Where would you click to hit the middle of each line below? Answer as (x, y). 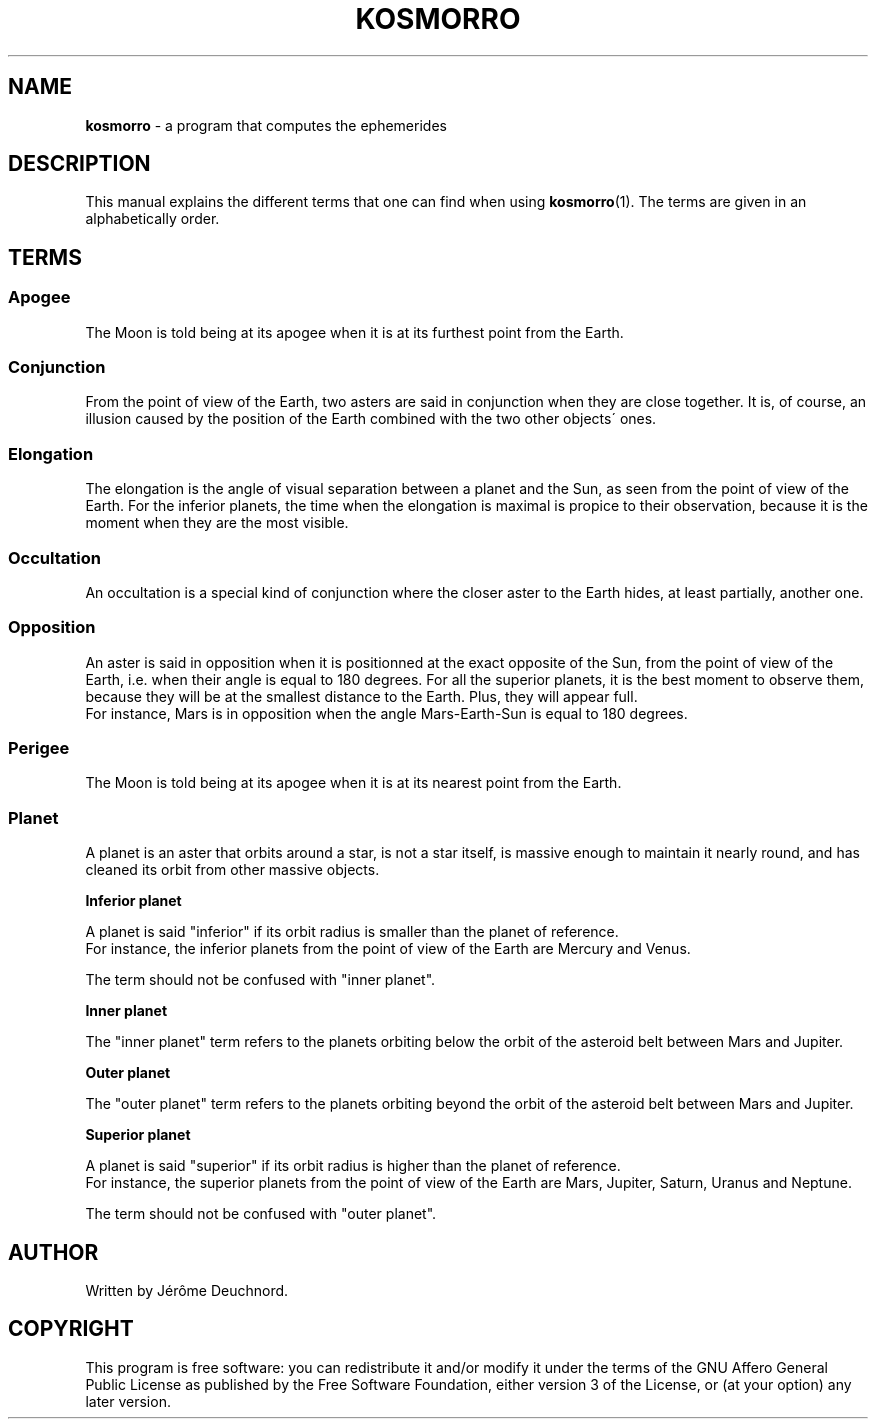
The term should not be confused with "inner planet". (260, 980)
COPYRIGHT (71, 1329)
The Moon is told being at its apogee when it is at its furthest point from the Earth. (354, 332)
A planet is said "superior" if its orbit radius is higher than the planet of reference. (353, 1166)
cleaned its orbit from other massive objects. (232, 870)
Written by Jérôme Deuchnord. (187, 1290)
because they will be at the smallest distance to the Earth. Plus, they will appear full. (361, 696)
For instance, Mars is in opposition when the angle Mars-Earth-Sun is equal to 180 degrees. (386, 713)
